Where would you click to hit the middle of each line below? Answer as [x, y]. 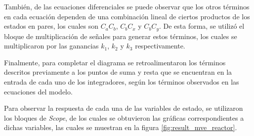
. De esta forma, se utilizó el [202, 26]
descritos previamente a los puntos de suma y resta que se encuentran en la [118, 72]
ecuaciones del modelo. [38, 91]
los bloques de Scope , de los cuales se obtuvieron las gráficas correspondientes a [124, 117]
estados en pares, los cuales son [51, 26]
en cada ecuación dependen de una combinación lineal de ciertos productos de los [127, 16]
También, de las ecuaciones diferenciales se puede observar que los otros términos [127, 6]
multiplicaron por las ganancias [51, 46]
